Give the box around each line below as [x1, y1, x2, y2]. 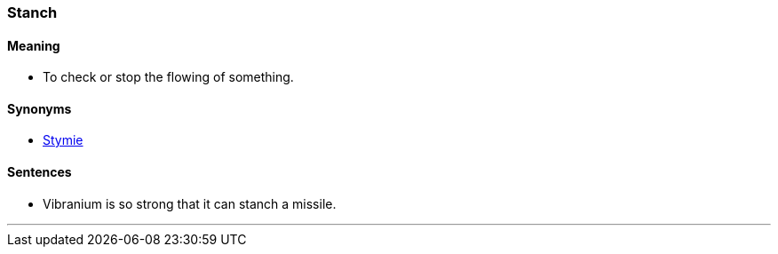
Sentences [7, 164, 72, 180]
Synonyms [7, 100, 72, 116]
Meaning [7, 37, 60, 53]
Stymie [43, 132, 83, 148]
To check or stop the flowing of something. [43, 69, 294, 85]
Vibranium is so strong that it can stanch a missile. [43, 195, 337, 211]
